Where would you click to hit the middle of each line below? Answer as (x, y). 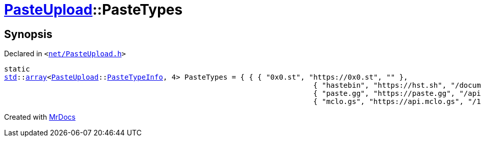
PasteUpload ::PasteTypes (93, 10)
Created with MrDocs (40, 117)
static (17, 69)
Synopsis (28, 34)
